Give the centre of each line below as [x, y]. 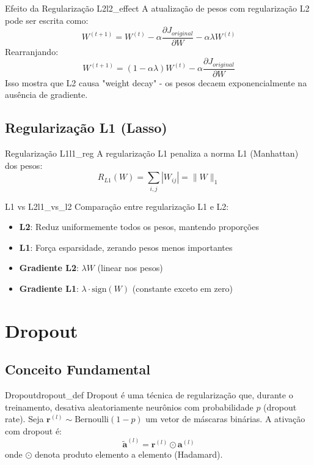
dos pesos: [24, 165]
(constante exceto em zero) [182, 288]
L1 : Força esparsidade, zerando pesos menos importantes [126, 247]
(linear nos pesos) [130, 268]
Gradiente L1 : [49, 288]
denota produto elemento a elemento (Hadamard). [129, 454]
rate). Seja [24, 419]
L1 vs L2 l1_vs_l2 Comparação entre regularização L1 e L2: [117, 206]
